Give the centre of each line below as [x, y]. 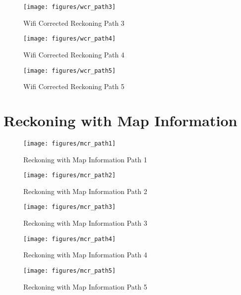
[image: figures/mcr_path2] [70, 175]
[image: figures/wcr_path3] [70, 7]
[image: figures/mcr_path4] [70, 239]
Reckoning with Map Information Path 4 [85, 255]
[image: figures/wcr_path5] [70, 71]
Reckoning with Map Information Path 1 [85, 159]
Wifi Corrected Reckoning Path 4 [74, 54]
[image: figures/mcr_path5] [70, 270]
